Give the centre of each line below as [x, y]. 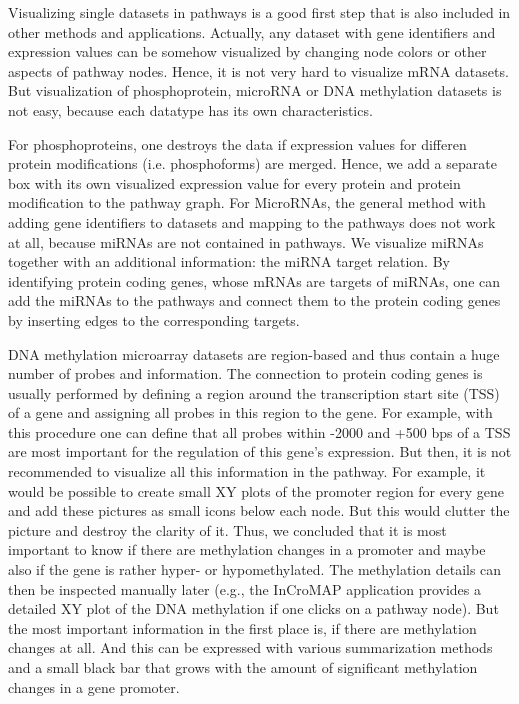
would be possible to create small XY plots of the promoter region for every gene [256, 490]
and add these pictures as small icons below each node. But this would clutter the [259, 510]
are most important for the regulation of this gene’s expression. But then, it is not [260, 451]
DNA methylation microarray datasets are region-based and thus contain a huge [254, 353]
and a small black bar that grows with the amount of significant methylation [243, 667]
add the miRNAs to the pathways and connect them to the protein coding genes [254, 300]
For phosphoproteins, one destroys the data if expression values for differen [237, 143]
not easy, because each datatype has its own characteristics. [190, 109]
